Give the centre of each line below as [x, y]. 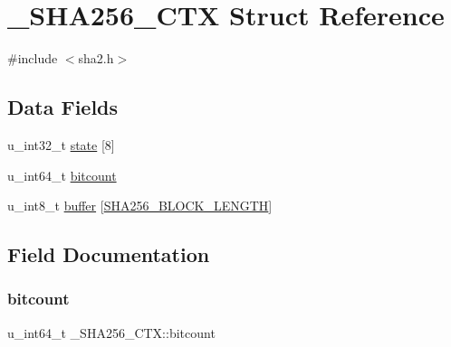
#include [33, 58]
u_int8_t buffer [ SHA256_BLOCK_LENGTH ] [140, 206]
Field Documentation [109, 254]
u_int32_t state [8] [61, 144]
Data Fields [63, 107]
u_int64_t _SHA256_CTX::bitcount [111, 332]
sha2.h [96, 58]
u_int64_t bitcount [62, 175]
